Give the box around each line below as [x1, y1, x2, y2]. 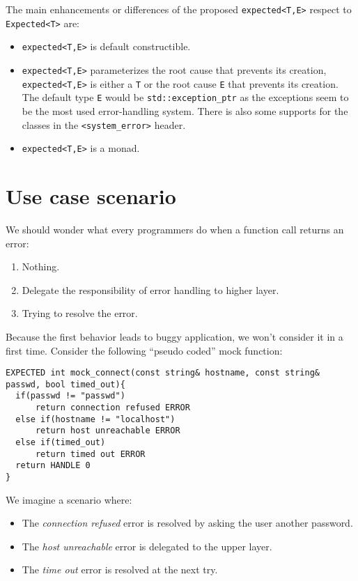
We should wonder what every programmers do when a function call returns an [6, 222, 344, 236]
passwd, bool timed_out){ [6, 379, 125, 389]
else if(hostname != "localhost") [15, 414, 176, 424]
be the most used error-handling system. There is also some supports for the [22, 103, 348, 118]
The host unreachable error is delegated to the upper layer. [22, 539, 272, 553]
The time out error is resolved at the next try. [22, 562, 218, 577]
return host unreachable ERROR [35, 426, 180, 436]
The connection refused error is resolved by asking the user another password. [22, 516, 353, 530]
